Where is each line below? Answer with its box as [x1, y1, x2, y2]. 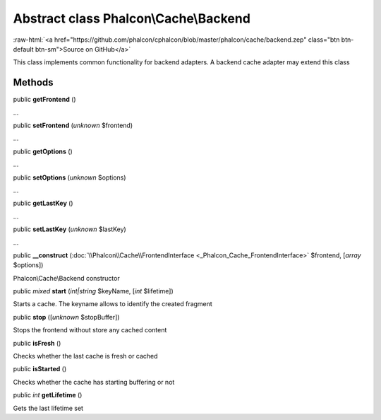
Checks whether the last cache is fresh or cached [13, 352, 158, 361]
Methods [13, 76, 54, 88]
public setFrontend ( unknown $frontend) [13, 121, 133, 130]
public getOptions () [13, 147, 73, 156]
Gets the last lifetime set [13, 404, 84, 412]
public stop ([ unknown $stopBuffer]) [13, 313, 120, 321]
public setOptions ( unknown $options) [13, 173, 126, 182]
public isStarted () [13, 365, 67, 373]
